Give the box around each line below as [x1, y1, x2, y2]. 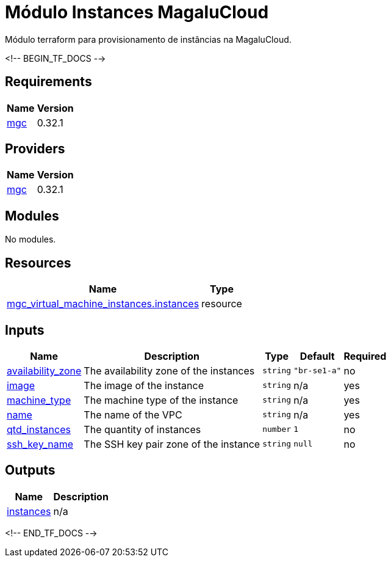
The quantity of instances [84, 423, 201, 436]
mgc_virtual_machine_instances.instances [7, 297, 199, 310]
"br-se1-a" [293, 366, 342, 376]
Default [300, 349, 335, 362]
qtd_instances [7, 423, 71, 436]
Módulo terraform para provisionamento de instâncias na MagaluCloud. [5, 34, 292, 45]
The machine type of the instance [84, 393, 239, 406]
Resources [5, 255, 71, 271]
